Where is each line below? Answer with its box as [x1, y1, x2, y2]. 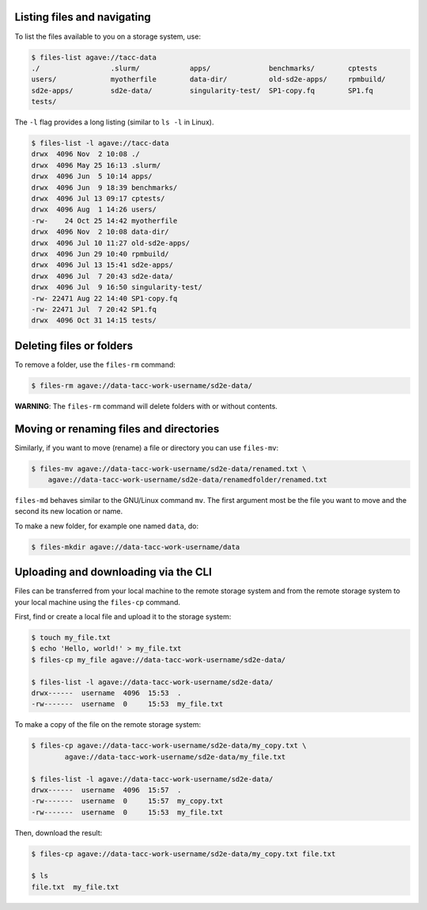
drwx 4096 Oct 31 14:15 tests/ [31, 316, 157, 325]
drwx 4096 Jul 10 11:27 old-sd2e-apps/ [31, 238, 190, 247]
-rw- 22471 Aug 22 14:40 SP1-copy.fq [31, 294, 178, 303]
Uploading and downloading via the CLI [14, 565, 213, 579]
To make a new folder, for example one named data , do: [14, 521, 199, 531]
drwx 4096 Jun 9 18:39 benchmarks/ [31, 183, 178, 192]
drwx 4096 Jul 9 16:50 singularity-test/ [31, 283, 203, 292]
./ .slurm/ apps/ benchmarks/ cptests [31, 63, 378, 73]
